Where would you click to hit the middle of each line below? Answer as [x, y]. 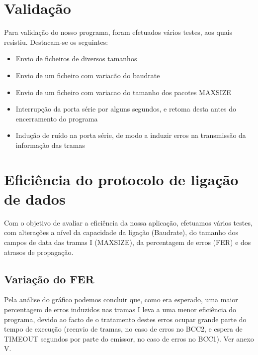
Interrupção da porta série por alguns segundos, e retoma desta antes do [126, 109]
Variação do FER [49, 279]
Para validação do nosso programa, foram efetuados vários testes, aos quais [118, 32]
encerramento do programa [57, 118]
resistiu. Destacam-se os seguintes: [56, 42]
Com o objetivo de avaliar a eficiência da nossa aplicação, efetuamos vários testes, [128, 222]
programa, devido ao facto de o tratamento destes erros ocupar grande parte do [125, 319]
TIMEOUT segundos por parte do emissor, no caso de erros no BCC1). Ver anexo [129, 338]
